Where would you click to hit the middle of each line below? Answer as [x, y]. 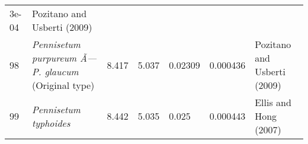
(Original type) [63, 85]
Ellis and [273, 102]
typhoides [51, 123]
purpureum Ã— [64, 58]
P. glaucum [55, 71]
